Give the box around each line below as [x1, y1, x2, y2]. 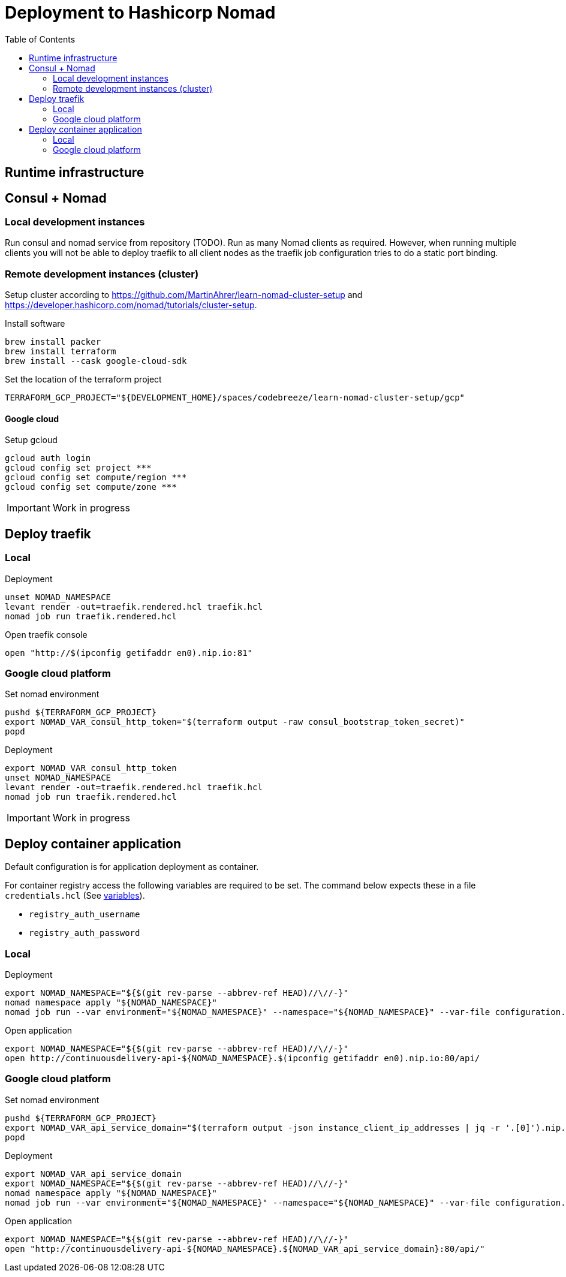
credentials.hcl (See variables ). [5, 890, 145, 901]
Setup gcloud [5, 435, 58, 445]
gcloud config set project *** [5, 463, 152, 473]
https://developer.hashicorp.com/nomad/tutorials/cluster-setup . [5, 300, 257, 311]
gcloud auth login [5, 453, 91, 463]
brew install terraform [5, 347, 116, 357]
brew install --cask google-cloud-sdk [5, 356, 187, 366]
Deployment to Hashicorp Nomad [5, 2, 276, 23]
